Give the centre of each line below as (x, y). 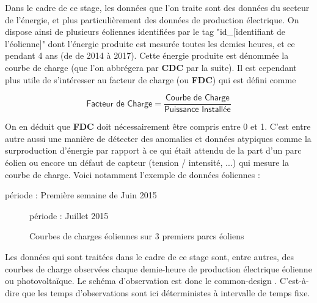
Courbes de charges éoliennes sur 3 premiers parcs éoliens (137, 236)
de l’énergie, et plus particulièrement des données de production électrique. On (152, 19)
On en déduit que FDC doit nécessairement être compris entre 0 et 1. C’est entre (158, 126)
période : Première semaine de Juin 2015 (81, 195)
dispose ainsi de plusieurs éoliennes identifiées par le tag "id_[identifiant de (145, 32)
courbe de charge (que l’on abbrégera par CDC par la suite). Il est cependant (151, 67)
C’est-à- (294, 281)
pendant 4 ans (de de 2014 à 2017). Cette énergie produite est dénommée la (147, 55)
